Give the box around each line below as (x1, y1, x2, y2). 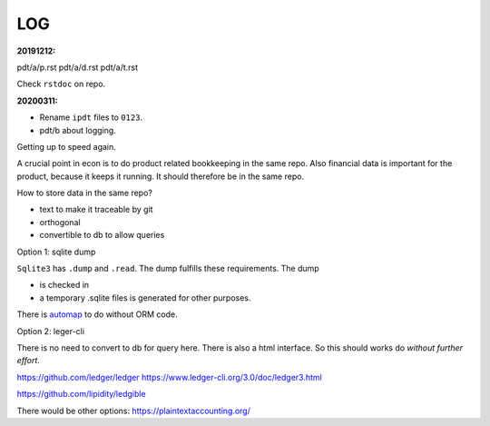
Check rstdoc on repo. (16, 78, 106, 90)
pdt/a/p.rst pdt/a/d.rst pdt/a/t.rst (16, 62, 139, 73)
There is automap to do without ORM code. (16, 309, 179, 320)
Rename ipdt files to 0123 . (39, 112, 143, 123)
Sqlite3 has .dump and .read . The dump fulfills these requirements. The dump (16, 263, 319, 274)
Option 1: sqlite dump (16, 246, 96, 257)
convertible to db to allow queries (39, 230, 165, 241)
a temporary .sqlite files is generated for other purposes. (39, 292, 251, 303)
